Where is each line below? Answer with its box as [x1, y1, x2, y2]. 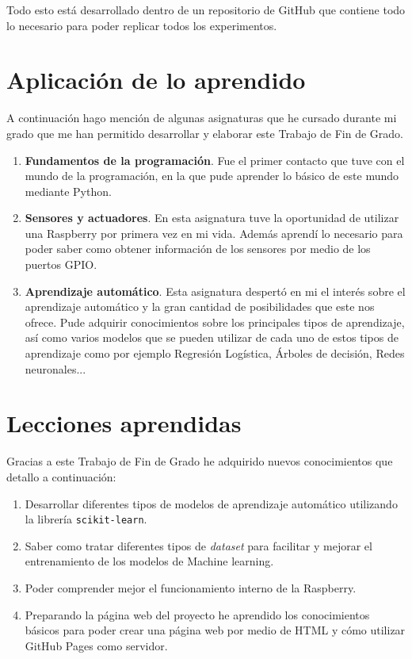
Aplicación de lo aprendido [6, 63, 306, 96]
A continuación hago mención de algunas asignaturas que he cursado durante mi [6, 109, 397, 126]
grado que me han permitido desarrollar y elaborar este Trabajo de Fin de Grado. [6, 125, 403, 141]
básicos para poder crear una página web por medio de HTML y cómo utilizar [25, 622, 406, 638]
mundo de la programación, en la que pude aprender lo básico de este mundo [25, 167, 399, 184]
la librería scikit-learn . [25, 511, 147, 527]
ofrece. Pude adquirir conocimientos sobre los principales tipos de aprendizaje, [25, 313, 405, 330]
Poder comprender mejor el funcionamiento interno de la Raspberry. [25, 579, 357, 596]
